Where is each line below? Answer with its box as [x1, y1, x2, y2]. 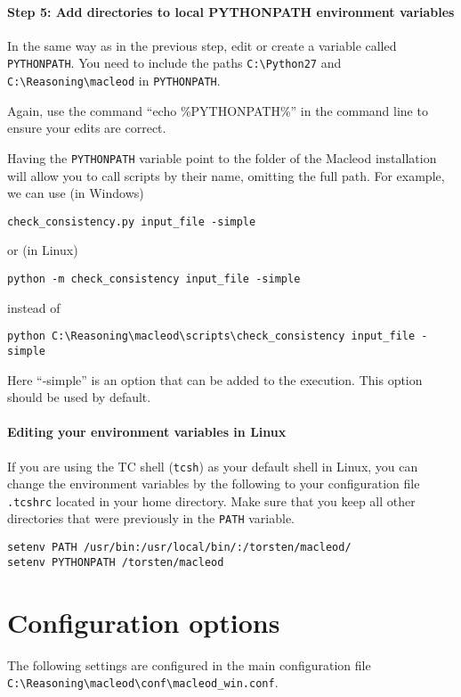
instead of [7, 298, 61, 316]
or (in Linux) [7, 241, 78, 259]
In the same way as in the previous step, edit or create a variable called [7, 36, 397, 54]
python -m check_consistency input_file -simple [7, 272, 301, 285]
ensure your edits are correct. [7, 119, 166, 137]
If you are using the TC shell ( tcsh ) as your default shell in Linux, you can [7, 456, 418, 475]
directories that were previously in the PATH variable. [7, 509, 295, 528]
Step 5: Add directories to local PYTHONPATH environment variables [7, 2, 455, 20]
